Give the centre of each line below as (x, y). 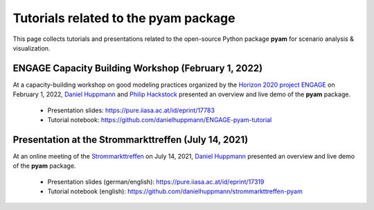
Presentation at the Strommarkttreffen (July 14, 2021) (131, 140)
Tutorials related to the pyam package (124, 18)
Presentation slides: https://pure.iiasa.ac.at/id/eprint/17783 (131, 110)
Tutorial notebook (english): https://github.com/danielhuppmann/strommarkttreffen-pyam (175, 191)
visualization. (32, 48)
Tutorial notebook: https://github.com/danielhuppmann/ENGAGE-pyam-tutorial (160, 120)
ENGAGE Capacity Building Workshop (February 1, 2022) (138, 68)
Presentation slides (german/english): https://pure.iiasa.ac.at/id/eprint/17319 (156, 182)
